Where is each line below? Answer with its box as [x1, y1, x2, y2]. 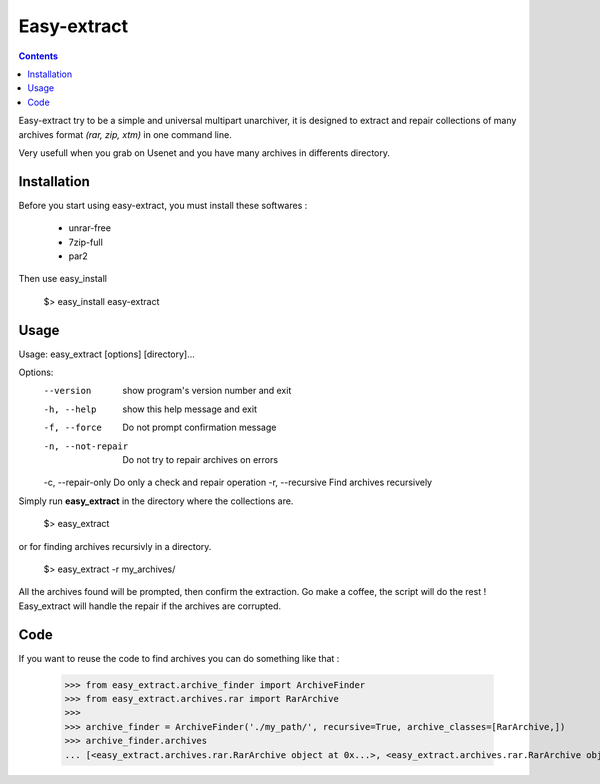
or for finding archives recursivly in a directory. [18, 540, 212, 552]
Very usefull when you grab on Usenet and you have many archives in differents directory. [18, 146, 390, 159]
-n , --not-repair [43, 440, 129, 452]
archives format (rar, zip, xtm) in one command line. [18, 128, 232, 140]
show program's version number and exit [122, 385, 292, 397]
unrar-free [68, 222, 112, 234]
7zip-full [68, 236, 104, 248]
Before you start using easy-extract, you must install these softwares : [18, 199, 308, 211]
